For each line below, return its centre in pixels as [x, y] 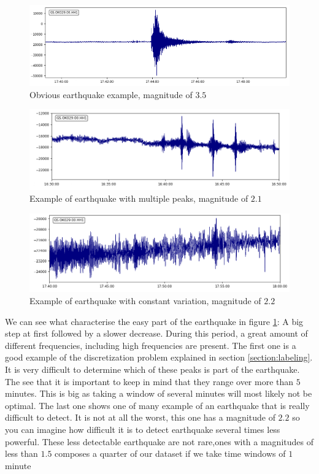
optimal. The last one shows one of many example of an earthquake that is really [157, 405]
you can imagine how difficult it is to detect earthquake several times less [143, 429]
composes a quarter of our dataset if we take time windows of [170, 453]
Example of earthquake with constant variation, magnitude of [145, 301]
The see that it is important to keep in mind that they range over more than [149, 381]
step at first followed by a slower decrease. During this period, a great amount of [156, 333]
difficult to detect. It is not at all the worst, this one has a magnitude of [140, 417]
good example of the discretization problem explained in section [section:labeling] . [159, 357]
